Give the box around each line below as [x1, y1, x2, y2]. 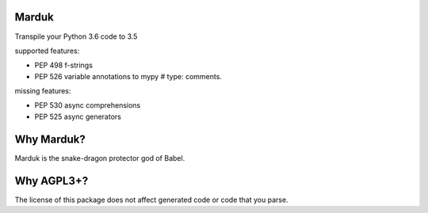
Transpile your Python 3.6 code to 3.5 [14, 32, 138, 41]
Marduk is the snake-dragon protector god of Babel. [14, 153, 185, 162]
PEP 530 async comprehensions [34, 101, 141, 110]
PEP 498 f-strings [34, 60, 93, 70]
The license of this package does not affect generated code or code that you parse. [14, 195, 289, 204]
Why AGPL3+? [14, 174, 89, 188]
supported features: [14, 46, 80, 55]
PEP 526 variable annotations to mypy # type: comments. [34, 71, 222, 81]
